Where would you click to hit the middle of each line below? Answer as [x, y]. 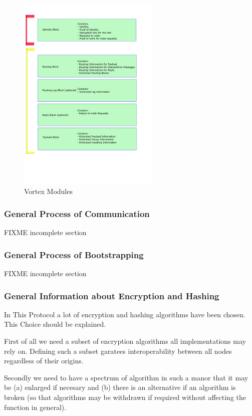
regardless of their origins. [44, 361]
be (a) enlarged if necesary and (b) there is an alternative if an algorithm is [120, 387]
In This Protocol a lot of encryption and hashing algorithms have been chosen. [125, 314]
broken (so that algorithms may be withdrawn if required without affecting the [125, 397]
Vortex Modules [48, 191]
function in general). [35, 407]
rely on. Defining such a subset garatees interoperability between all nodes [118, 351]
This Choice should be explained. [55, 324]
